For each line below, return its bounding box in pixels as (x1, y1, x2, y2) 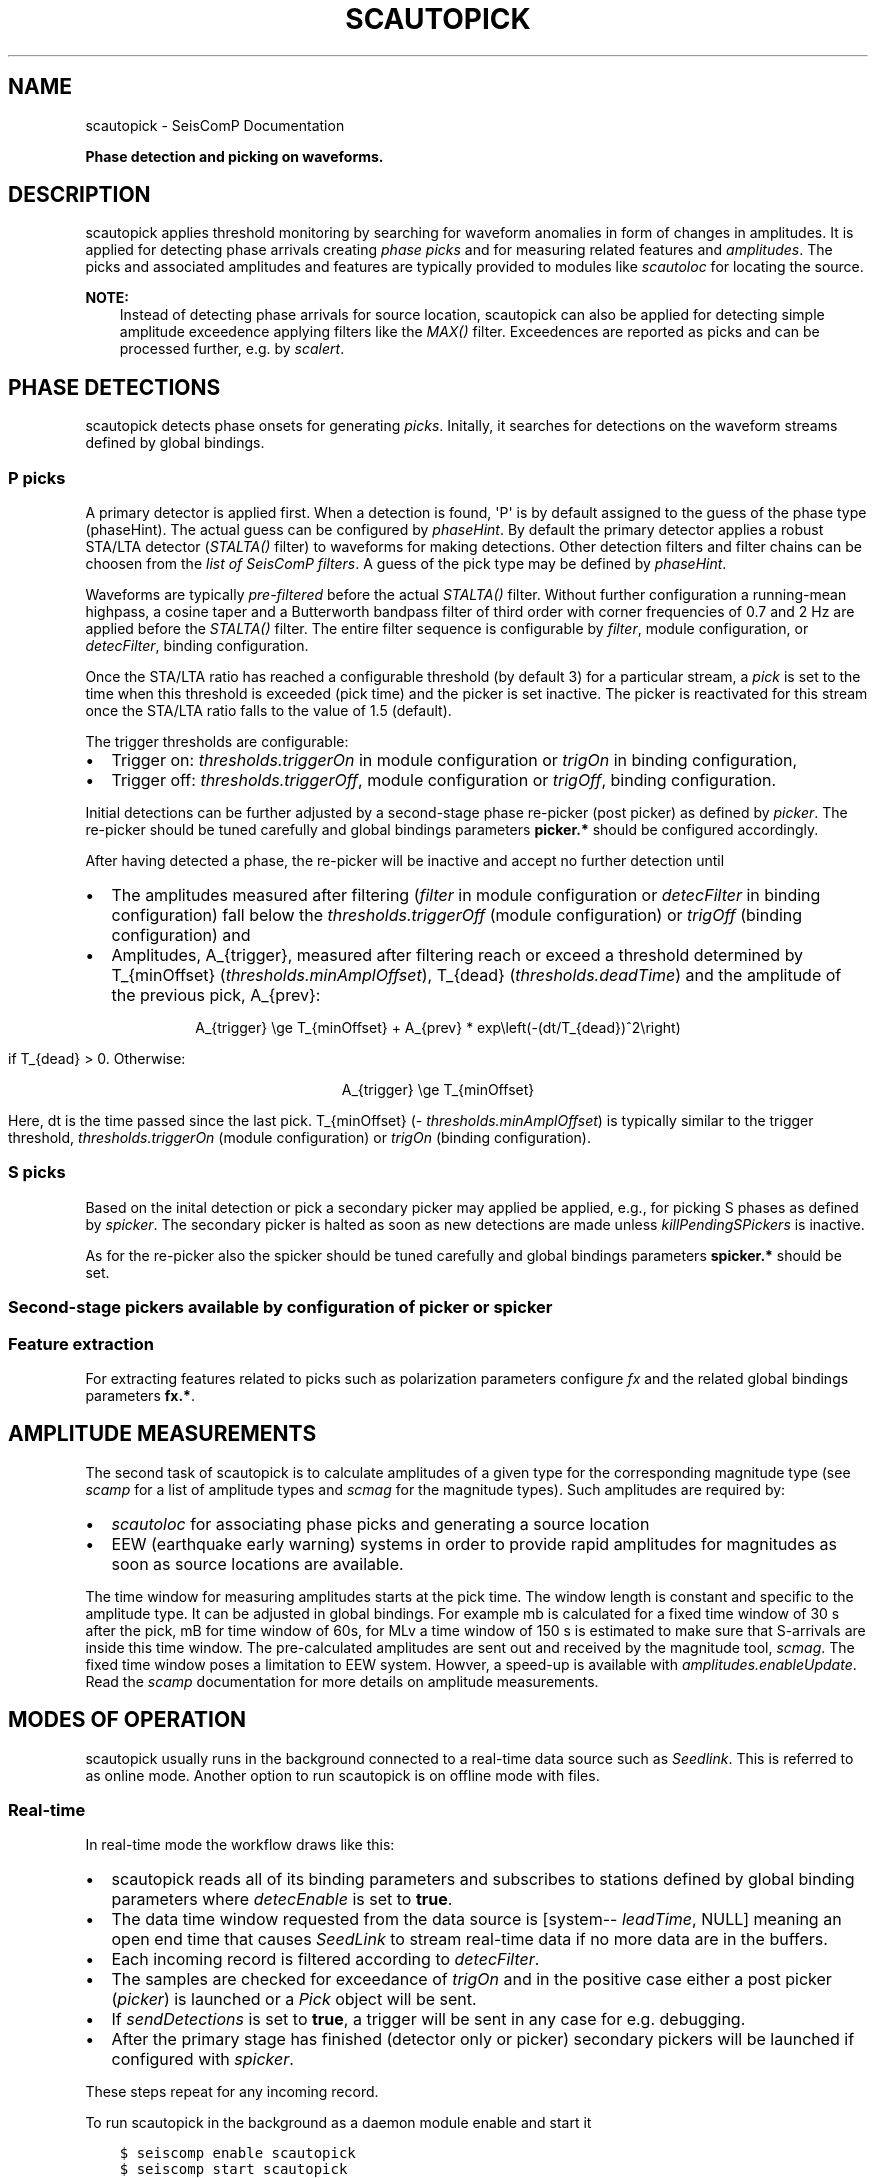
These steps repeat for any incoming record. (85, 2083, 379, 2101)
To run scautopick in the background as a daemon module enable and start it (85, 2114, 592, 2132)
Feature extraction (8, 1333, 154, 1354)
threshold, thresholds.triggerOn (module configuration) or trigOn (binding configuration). (8, 1129, 591, 1147)
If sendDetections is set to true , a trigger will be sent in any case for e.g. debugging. (111, 2009, 746, 2030)
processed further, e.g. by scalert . (119, 340, 345, 358)
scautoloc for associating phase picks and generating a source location (111, 1513, 650, 1534)
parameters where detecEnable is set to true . (111, 1889, 453, 1910)
